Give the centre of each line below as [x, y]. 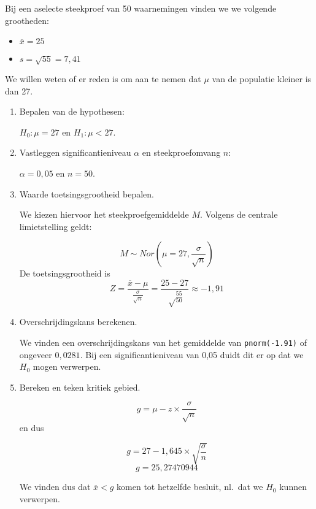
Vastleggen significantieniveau [75, 152]
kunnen [293, 487]
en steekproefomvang [181, 152]
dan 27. [19, 90]
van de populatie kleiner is [262, 78]
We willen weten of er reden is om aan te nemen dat [103, 78]
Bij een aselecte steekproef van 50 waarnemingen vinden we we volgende [141, 8]
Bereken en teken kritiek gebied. [80, 387]
